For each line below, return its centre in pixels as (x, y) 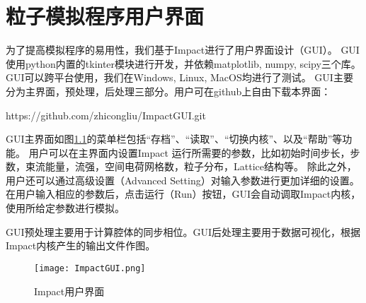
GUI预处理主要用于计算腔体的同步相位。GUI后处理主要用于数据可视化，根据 (183, 231)
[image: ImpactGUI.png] (90, 268)
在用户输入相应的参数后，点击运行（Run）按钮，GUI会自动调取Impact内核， (183, 194)
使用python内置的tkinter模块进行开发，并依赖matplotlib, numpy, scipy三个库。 (183, 63)
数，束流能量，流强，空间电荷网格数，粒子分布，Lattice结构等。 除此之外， (181, 166)
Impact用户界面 (69, 291)
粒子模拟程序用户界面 (105, 16)
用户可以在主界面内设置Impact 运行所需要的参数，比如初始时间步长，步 (194, 152)
